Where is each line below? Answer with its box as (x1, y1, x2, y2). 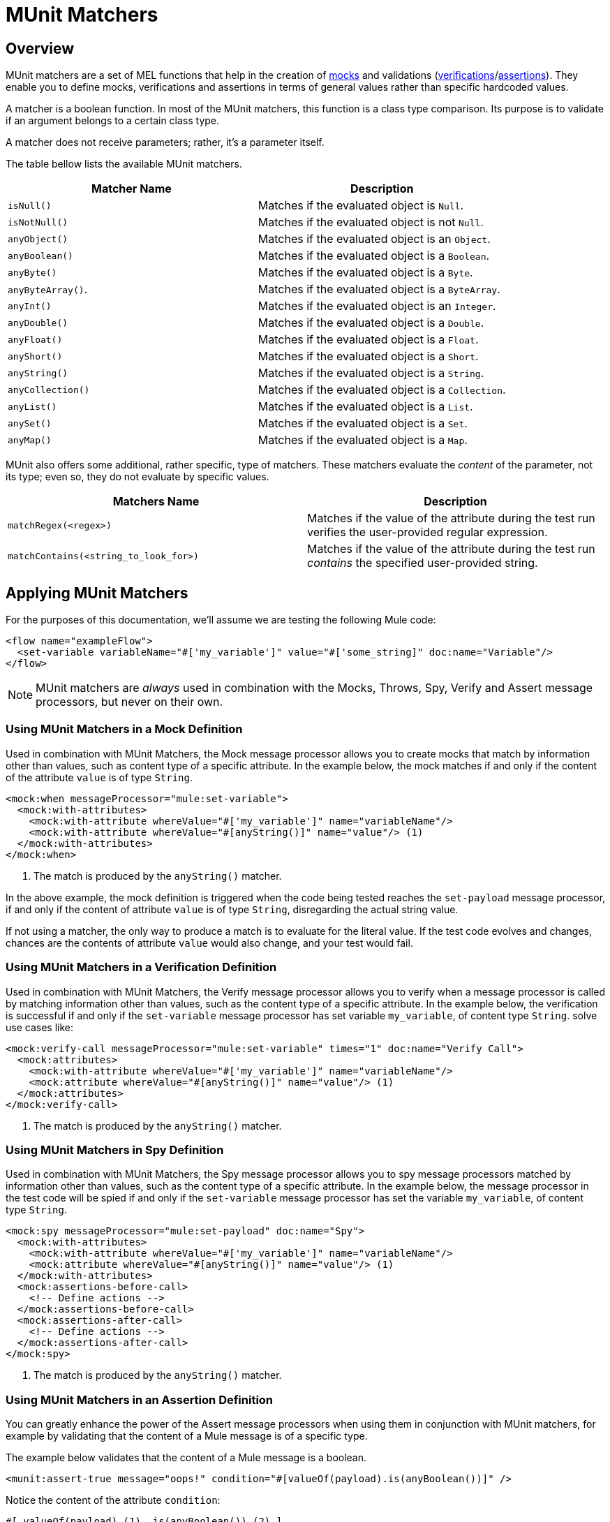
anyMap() (8, 434, 52, 445)
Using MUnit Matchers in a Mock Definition (6, 722, 243, 737)
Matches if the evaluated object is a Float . (258, 332, 479, 347)
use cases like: (6, 1021, 73, 1033)
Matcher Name (91, 182, 172, 196)
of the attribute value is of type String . (6, 771, 193, 783)
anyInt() (8, 300, 52, 311)
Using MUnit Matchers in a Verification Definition (6, 960, 277, 975)
